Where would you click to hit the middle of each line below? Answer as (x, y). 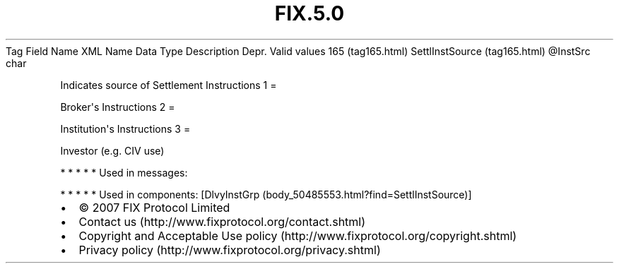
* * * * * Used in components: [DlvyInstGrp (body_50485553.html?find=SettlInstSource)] (266, 194)
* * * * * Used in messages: (124, 172)
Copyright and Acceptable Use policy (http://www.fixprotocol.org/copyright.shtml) (298, 235)
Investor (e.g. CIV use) (112, 150)
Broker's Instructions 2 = (118, 107)
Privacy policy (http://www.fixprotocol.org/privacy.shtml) (230, 250)
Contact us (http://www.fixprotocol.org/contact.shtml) (222, 221)
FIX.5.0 (309, 13)
